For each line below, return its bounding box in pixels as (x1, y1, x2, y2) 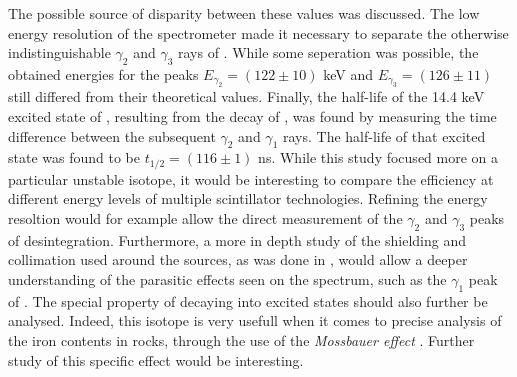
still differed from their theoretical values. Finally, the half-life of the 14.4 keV (8, 86, 485, 107)
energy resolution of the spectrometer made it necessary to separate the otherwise (8, 22, 509, 43)
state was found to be (8, 147, 140, 168)
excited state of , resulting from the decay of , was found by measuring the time (8, 105, 497, 126)
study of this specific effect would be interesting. (8, 349, 304, 370)
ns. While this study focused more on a (258, 147, 499, 168)
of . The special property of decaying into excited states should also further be (8, 290, 488, 311)
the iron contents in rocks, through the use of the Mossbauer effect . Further (8, 329, 475, 350)
